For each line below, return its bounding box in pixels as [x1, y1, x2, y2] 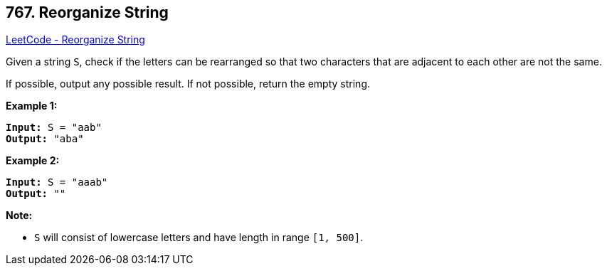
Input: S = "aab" [6, 122, 102, 134]
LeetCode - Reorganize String [6, 33, 145, 46]
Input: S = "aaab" [6, 176, 108, 188]
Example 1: [6, 100, 58, 112]
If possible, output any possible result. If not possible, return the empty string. [6, 78, 371, 90]
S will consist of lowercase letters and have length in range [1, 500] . [34, 231, 364, 244]
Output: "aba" [6, 133, 84, 145]
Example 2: [6, 154, 60, 167]
